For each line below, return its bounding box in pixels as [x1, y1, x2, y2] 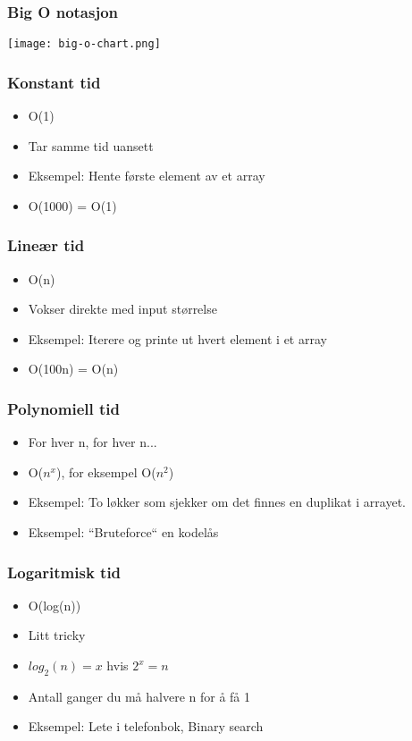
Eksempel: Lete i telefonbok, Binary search [28, 717, 264, 736]
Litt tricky [28, 626, 86, 644]
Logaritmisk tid [7, 560, 122, 583]
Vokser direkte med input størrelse [28, 299, 217, 318]
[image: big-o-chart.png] [7, 38, 161, 51]
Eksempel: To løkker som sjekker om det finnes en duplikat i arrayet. [28, 493, 406, 511]
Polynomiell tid [7, 397, 120, 419]
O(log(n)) [28, 595, 81, 614]
